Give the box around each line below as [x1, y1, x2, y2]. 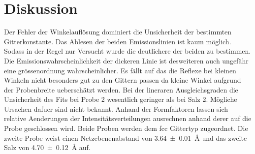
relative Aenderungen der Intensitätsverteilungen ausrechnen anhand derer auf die [4, 113, 252, 123]
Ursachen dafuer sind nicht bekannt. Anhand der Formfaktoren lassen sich [4, 103, 228, 114]
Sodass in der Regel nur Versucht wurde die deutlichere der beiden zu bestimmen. [4, 46, 251, 56]
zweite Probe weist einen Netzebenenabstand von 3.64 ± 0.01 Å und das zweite [4, 132, 247, 143]
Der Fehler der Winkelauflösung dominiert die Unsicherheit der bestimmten [4, 27, 232, 37]
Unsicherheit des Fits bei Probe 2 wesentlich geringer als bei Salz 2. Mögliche [4, 94, 237, 104]
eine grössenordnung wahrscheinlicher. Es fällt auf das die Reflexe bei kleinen [4, 65, 236, 75]
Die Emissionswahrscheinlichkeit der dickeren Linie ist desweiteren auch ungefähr [4, 55, 249, 65]
